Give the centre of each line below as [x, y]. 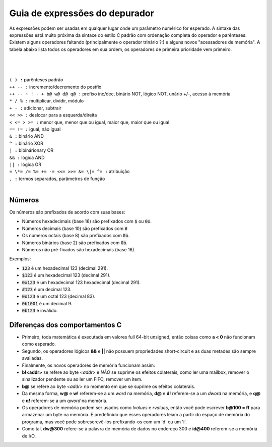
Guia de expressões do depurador [82, 13]
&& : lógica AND [27, 157]
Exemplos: [20, 259]
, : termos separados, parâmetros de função [57, 179]
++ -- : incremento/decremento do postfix [55, 87]
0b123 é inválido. [40, 311]
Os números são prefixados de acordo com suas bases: [67, 212]
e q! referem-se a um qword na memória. [65, 401]
